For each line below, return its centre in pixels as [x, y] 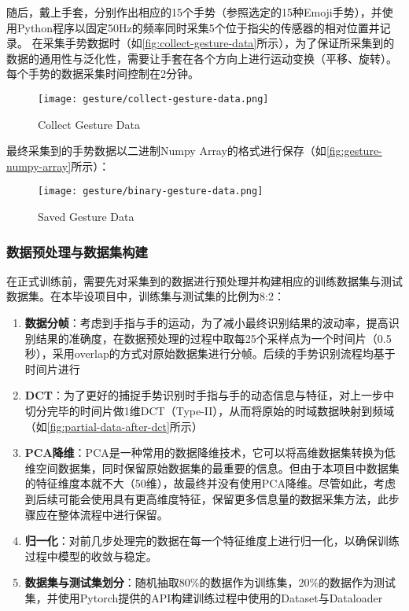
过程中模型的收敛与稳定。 [91, 556]
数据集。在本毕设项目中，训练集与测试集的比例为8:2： [146, 296]
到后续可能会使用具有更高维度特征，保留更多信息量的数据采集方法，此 [206, 499]
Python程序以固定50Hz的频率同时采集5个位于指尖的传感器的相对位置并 [198, 27]
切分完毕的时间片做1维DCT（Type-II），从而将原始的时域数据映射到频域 [210, 411]
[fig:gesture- [354, 151]
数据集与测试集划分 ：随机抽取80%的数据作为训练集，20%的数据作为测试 [210, 582]
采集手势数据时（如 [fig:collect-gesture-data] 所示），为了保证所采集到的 [219, 43]
